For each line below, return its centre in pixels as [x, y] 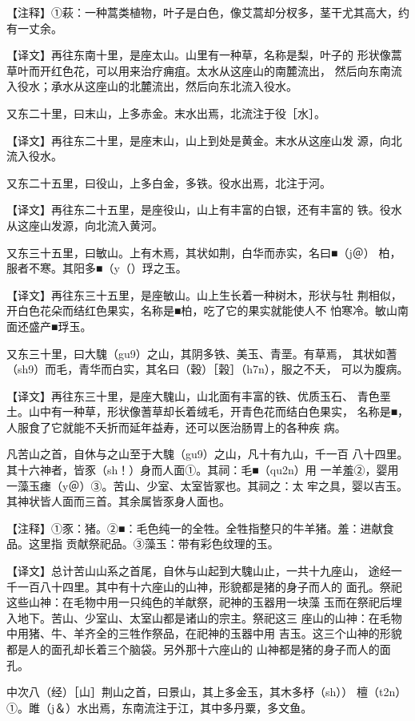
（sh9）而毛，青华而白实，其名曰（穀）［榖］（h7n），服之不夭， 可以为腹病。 [207, 369]
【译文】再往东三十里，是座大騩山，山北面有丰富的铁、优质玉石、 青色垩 [199, 395]
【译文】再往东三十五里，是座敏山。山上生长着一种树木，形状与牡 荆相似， [204, 294]
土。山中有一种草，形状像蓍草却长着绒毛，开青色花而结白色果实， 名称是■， [208, 411]
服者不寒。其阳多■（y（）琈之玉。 [97, 268]
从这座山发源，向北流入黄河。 [85, 225]
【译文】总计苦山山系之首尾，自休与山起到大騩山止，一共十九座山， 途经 [199, 571]
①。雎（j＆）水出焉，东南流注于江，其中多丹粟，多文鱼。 [160, 707]
